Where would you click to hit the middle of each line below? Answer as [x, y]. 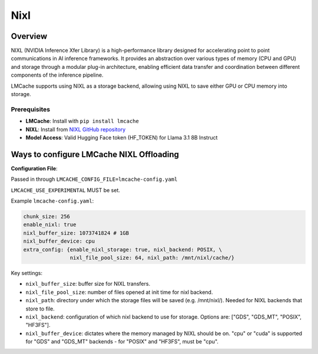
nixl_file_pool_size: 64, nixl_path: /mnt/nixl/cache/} [152, 257]
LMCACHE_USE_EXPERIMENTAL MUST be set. [66, 190]
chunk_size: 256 [47, 216]
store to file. [40, 309]
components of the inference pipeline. [57, 75]
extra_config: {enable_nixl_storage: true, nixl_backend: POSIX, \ [123, 249]
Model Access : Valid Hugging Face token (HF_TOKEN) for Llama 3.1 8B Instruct [122, 137]
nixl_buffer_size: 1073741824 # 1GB [76, 233]
